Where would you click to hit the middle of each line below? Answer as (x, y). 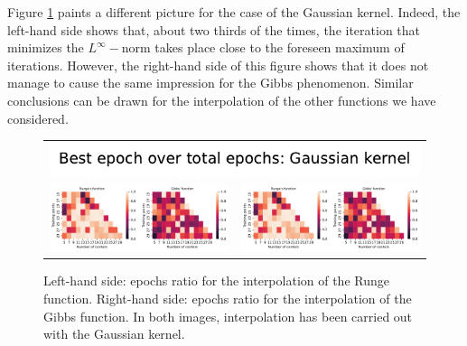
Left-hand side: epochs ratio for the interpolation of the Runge (216, 281)
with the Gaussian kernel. (114, 334)
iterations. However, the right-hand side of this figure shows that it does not (218, 65)
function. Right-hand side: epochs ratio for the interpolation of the (228, 298)
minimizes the (46, 47)
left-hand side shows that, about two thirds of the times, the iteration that (214, 29)
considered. (38, 118)
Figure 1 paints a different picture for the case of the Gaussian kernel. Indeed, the (234, 12)
